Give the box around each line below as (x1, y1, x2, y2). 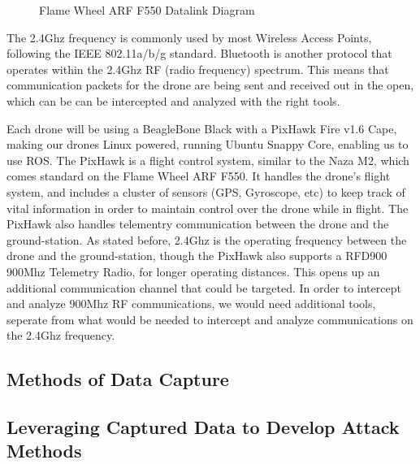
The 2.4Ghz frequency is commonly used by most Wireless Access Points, (6, 28, 372, 46)
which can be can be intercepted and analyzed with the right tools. (6, 92, 340, 109)
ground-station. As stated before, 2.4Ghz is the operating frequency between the (6, 231, 407, 248)
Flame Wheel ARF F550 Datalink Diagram (39, 2, 255, 18)
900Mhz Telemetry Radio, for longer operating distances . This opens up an (6, 262, 380, 280)
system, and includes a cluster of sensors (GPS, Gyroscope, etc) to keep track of (6, 183, 405, 200)
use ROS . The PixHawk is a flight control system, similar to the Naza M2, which (6, 151, 409, 168)
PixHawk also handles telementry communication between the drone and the (6, 215, 389, 232)
